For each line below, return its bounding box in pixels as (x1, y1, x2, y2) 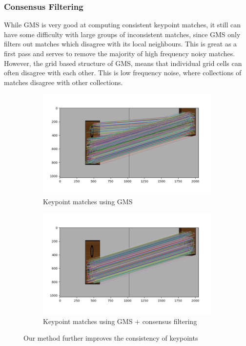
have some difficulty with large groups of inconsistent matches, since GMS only (4, 29, 241, 39)
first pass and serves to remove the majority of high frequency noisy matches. (4, 48, 235, 58)
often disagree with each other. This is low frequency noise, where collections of (4, 67, 242, 78)
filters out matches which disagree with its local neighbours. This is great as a (4, 39, 237, 49)
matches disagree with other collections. (4, 77, 123, 87)
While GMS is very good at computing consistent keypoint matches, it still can (4, 20, 241, 30)
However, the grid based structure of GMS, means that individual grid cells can (4, 58, 242, 68)
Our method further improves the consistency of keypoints (23, 332, 198, 343)
